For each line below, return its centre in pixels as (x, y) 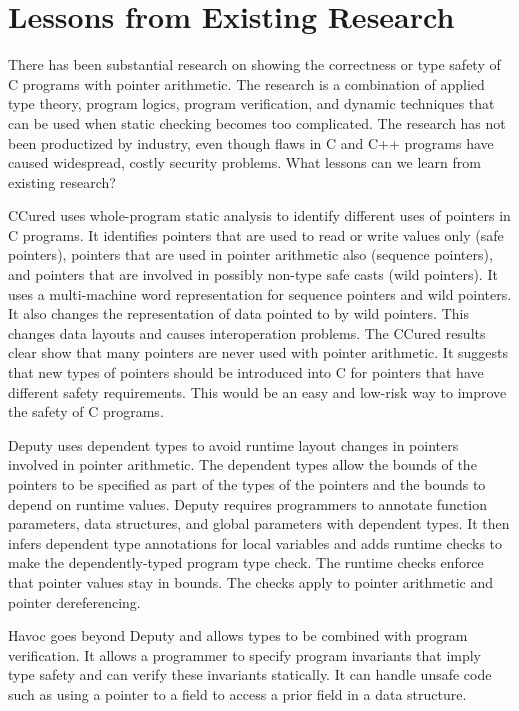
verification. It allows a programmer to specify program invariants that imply (245, 654)
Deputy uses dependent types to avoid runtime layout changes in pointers (233, 444)
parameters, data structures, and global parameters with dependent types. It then (259, 523)
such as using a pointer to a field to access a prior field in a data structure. (237, 693)
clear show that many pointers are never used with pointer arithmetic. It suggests (258, 352)
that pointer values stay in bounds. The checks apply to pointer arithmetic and (251, 581)
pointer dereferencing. (74, 601)
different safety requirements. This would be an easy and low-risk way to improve (257, 391)
